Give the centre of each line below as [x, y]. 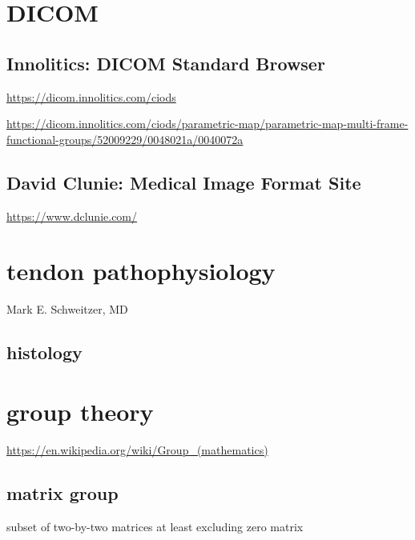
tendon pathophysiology [141, 271]
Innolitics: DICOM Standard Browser [166, 63]
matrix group [62, 492]
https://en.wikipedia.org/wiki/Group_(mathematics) [137, 449]
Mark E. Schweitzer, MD [67, 309]
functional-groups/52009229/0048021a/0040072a [125, 139]
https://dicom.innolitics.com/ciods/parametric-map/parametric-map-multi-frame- [207, 124]
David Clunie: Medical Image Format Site [184, 182]
